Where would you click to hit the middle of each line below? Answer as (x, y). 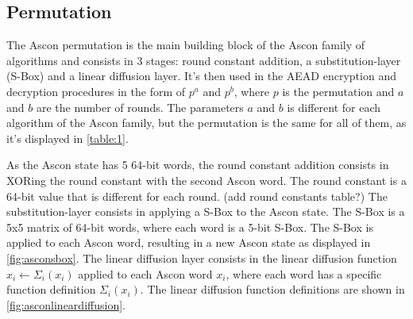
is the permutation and (338, 91)
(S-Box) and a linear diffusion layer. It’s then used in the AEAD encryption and (201, 76)
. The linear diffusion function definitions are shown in (272, 289)
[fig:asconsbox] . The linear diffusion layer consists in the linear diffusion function (202, 258)
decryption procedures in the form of (96, 91)
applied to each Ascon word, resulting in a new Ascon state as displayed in (189, 242)
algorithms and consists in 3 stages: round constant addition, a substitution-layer (204, 60)
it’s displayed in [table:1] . (68, 138)
